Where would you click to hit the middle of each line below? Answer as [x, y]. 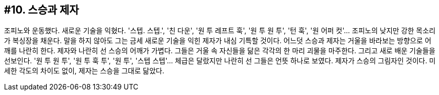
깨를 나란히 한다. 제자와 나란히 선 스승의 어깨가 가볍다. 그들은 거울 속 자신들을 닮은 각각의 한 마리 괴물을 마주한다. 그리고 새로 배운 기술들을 [220, 51]
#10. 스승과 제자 [42, 10]
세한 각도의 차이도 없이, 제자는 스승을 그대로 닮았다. [84, 71]
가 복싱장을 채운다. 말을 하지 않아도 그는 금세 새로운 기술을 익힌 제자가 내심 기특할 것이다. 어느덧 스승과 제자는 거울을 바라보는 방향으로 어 [218, 41]
